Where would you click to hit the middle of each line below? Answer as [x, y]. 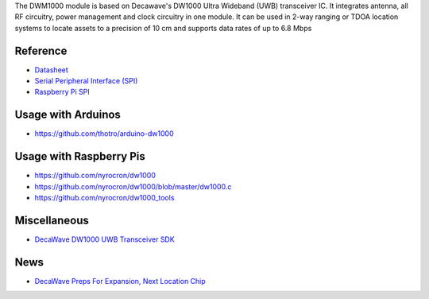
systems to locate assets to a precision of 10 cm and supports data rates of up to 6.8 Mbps [163, 28]
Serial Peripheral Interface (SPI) [86, 81]
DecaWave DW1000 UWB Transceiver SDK [104, 239]
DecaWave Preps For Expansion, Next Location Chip [120, 281]
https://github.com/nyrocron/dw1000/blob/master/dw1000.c [133, 186]
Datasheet [52, 70]
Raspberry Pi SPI [62, 92]
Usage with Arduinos [68, 115]
